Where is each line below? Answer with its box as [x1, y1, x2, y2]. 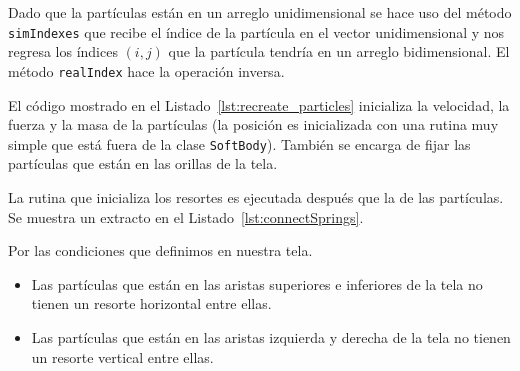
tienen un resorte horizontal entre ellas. [31, 293, 272, 314]
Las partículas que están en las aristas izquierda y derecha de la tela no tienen [31, 326, 511, 347]
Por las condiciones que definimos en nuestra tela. [8, 240, 313, 261]
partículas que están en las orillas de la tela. [8, 153, 278, 174]
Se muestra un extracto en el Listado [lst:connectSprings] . [8, 206, 364, 227]
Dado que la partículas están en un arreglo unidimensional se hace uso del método [8, 2, 512, 22]
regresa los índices [8, 41, 118, 62]
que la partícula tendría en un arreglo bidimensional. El [168, 41, 510, 62]
